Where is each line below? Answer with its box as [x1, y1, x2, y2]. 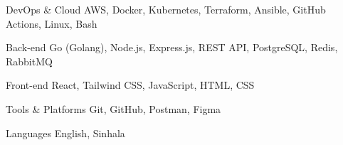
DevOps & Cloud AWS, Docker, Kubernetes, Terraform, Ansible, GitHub [6, 2, 326, 16]
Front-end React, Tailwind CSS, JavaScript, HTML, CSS [6, 77, 255, 92]
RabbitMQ [6, 53, 53, 68]
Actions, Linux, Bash [6, 16, 97, 31]
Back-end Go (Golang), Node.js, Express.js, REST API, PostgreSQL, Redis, [6, 40, 338, 55]
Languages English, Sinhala [6, 125, 125, 140]
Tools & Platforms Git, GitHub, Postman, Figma [6, 101, 221, 116]
